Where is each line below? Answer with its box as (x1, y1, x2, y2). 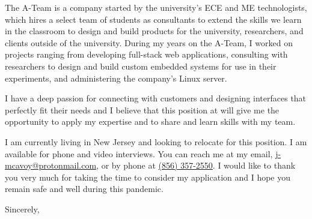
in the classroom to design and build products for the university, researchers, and (5, 25, 304, 37)
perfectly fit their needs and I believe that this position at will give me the (5, 103, 280, 116)
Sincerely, (5, 202, 40, 215)
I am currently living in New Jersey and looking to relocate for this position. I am (5, 135, 307, 148)
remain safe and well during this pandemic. (5, 182, 164, 195)
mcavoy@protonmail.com (5, 159, 97, 172)
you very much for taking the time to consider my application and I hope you (5, 170, 291, 183)
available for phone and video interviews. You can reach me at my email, (5, 147, 273, 160)
